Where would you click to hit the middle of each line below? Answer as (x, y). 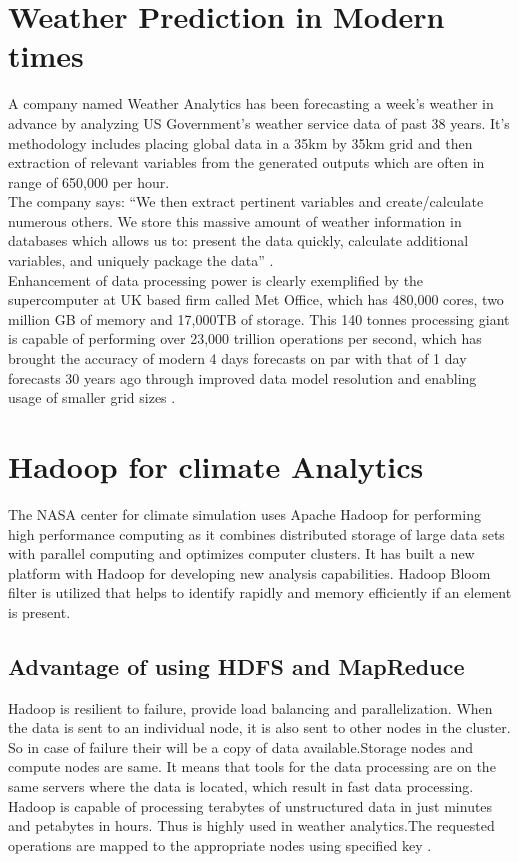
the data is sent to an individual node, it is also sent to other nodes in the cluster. (259, 727)
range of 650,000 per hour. (89, 181)
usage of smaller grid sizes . (92, 397)
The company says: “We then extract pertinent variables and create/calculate (246, 201)
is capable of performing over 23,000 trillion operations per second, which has (245, 338)
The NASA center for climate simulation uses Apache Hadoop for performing (244, 513)
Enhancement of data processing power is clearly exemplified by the (216, 279)
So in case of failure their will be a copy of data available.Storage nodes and (241, 746)
